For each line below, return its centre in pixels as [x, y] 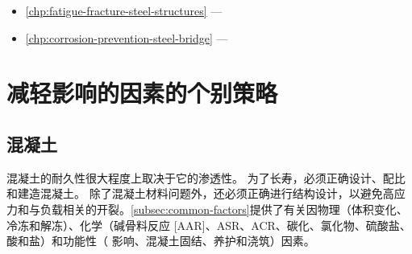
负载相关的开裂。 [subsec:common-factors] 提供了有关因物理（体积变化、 [224, 209]
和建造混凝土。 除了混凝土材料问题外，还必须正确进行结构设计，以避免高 [200, 193]
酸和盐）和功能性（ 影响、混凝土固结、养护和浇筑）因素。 [161, 241]
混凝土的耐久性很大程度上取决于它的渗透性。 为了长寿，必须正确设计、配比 [206, 177]
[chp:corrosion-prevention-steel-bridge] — [127, 37]
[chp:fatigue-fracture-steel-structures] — [124, 10]
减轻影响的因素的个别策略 [142, 93]
